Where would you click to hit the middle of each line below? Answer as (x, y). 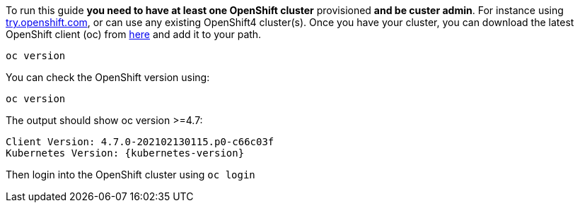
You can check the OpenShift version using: (108, 77)
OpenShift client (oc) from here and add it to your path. (134, 34)
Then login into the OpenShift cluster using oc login (130, 175)
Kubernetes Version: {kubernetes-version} (125, 153)
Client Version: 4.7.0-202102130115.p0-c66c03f (140, 142)
